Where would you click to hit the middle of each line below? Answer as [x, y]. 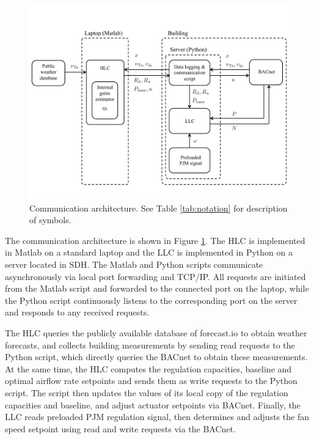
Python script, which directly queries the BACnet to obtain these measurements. [156, 357]
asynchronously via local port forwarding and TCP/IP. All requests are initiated [155, 276]
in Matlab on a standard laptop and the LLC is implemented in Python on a [149, 252]
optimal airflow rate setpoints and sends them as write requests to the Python [151, 381]
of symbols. [50, 220]
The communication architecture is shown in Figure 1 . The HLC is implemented [155, 240]
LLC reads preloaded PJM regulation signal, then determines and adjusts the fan [157, 417]
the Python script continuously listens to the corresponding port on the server [151, 300]
